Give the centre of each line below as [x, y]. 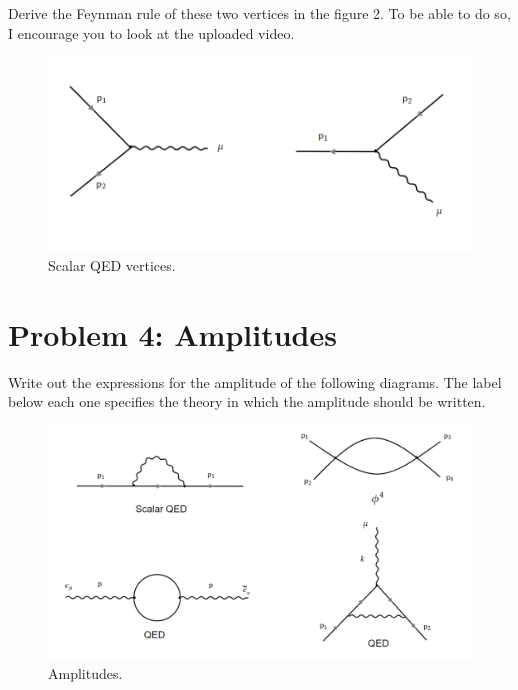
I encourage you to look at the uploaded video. [151, 32]
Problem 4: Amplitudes [172, 333]
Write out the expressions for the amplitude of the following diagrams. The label [255, 381]
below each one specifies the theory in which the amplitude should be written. [247, 401]
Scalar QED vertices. [112, 265]
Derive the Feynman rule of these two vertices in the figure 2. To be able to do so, [259, 13]
